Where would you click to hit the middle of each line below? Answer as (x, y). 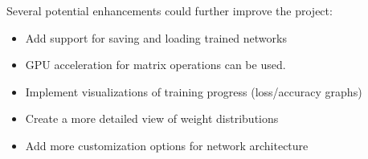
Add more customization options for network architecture (167, 145)
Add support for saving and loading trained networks (156, 37)
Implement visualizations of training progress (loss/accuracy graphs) (194, 91)
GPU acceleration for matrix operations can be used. (155, 65)
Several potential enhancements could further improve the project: (170, 10)
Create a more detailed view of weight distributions (152, 118)
